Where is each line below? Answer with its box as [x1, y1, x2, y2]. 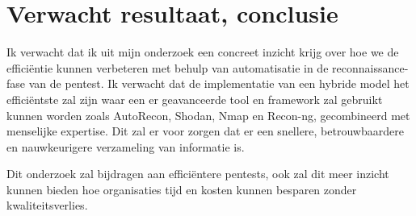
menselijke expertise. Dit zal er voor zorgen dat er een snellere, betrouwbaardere [6, 123, 404, 139]
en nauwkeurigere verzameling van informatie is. [6, 138, 245, 155]
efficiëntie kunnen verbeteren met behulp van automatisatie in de [6, 59, 329, 76]
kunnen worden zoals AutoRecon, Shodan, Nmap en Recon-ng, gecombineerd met [6, 106, 410, 123]
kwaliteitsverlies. [6, 197, 88, 214]
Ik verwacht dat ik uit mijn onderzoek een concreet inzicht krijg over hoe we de [6, 44, 399, 60]
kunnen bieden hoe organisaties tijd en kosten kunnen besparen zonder [6, 181, 357, 197]
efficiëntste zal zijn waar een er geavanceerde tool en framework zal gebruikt [6, 90, 383, 107]
